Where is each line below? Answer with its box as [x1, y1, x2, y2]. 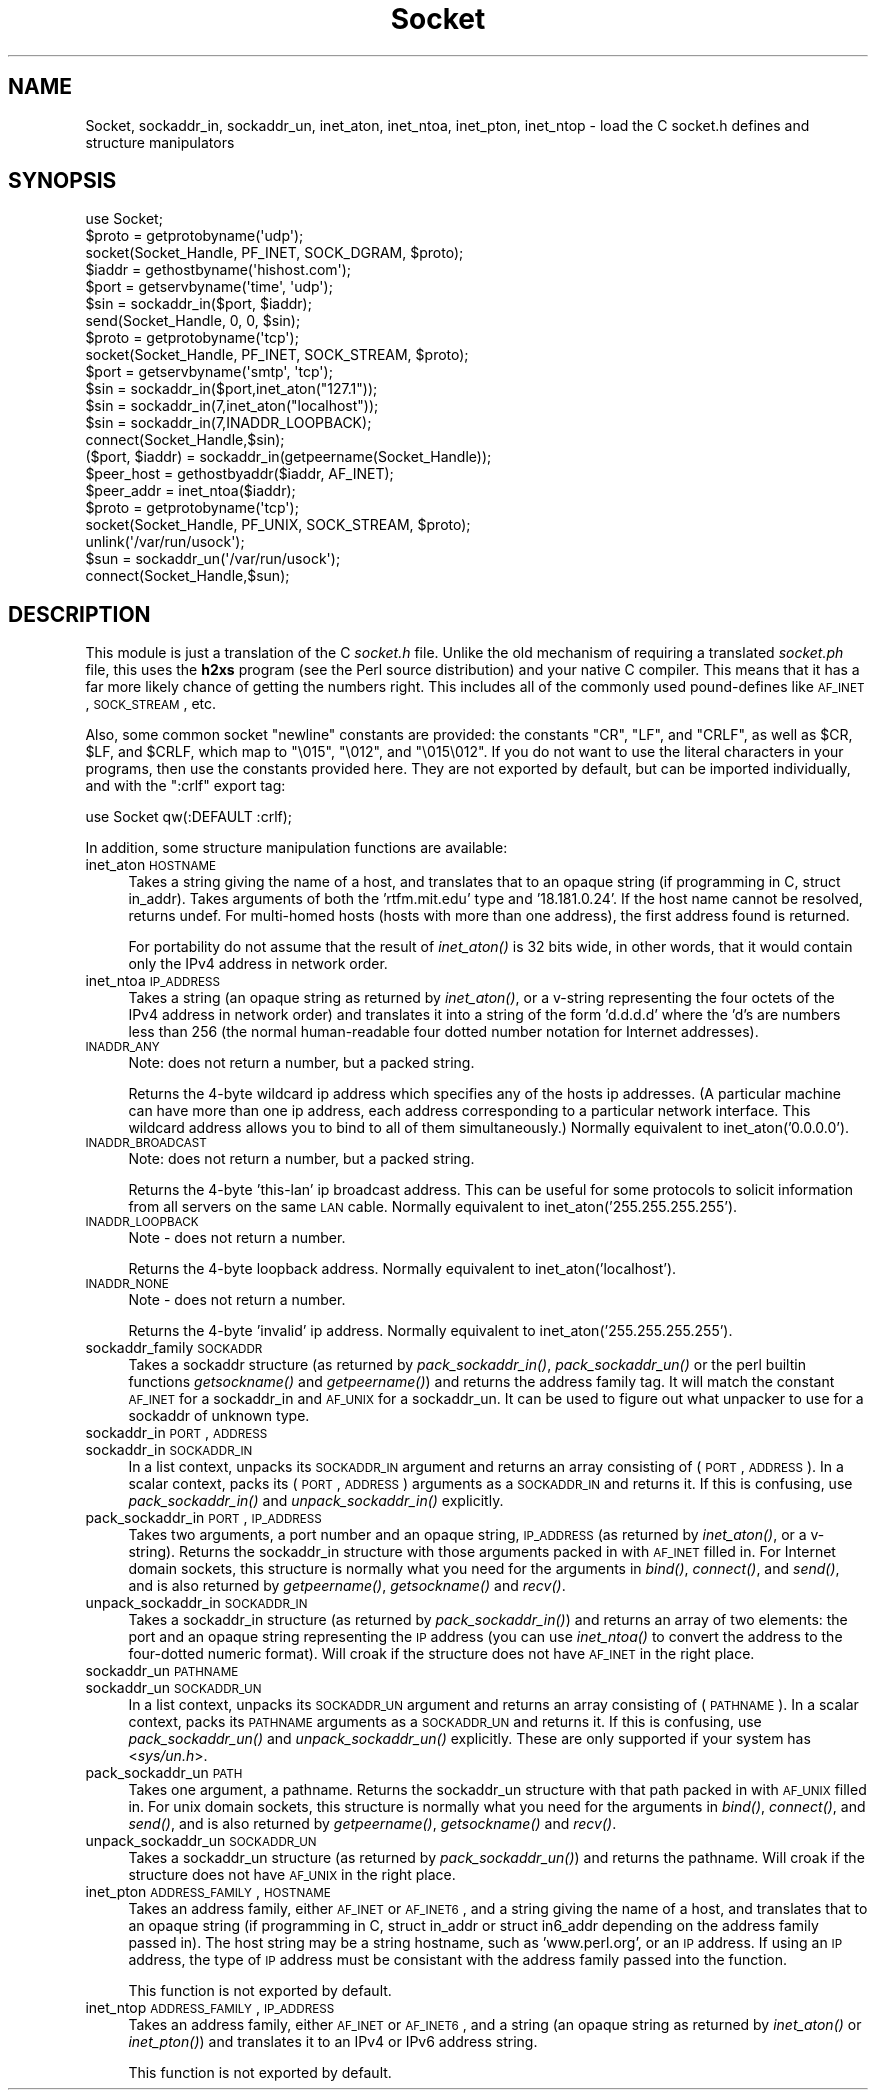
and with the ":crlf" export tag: [85, 777, 286, 795]
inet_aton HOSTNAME [85, 856, 216, 874]
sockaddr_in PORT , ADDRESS [85, 1424, 268, 1442]
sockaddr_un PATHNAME [85, 1662, 239, 1680]
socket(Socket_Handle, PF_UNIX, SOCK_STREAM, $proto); [85, 516, 471, 534]
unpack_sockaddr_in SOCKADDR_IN [85, 1594, 308, 1612]
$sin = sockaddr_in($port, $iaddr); [85, 295, 312, 313]
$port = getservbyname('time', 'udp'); [85, 278, 333, 296]
